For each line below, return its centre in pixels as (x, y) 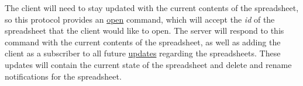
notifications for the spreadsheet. (63, 76)
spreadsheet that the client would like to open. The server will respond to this (144, 31)
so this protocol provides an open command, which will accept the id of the (140, 19)
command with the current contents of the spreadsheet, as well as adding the (143, 42)
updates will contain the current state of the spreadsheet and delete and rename (148, 64)
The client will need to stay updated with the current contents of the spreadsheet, (152, 8)
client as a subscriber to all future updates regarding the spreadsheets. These (143, 53)
